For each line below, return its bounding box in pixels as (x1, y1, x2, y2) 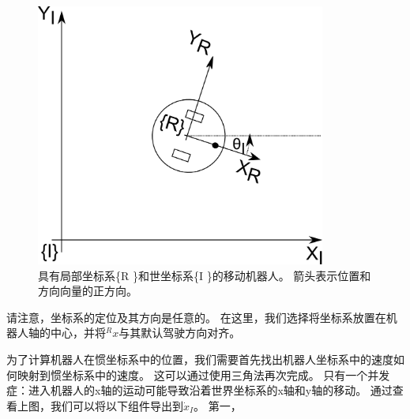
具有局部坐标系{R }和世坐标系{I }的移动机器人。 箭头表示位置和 (38, 267, 371, 283)
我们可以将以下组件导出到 (50, 397, 183, 413)
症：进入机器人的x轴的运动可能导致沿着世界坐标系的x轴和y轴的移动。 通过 (6, 382, 393, 398)
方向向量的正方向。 (38, 282, 137, 299)
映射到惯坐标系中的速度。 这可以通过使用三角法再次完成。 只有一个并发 (17, 366, 390, 383)
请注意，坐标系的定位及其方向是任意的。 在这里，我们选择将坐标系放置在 (6, 309, 386, 325)
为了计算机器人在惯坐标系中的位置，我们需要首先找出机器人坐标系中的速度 (6, 350, 393, 367)
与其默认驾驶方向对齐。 (118, 324, 241, 341)
